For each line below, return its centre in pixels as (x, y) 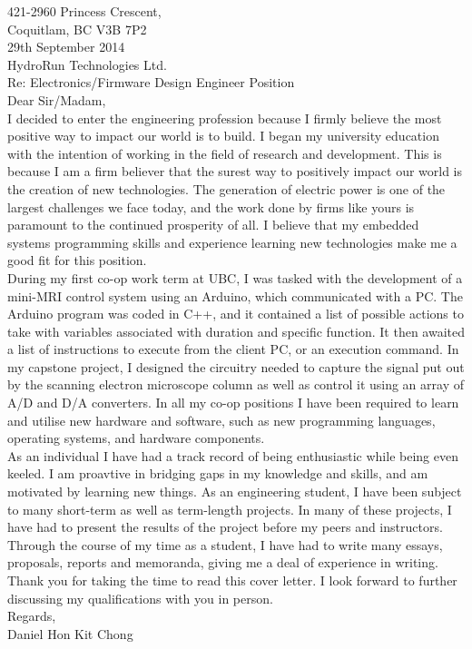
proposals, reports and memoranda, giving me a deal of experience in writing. (223, 562)
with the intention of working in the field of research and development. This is (225, 153)
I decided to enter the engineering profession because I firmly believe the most (225, 118)
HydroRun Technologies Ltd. (87, 64)
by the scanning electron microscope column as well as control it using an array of (236, 384)
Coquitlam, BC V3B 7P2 (77, 29)
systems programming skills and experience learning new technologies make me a (232, 242)
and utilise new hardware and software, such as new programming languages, (221, 420)
